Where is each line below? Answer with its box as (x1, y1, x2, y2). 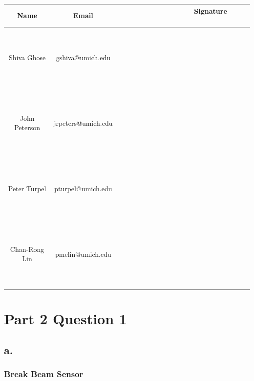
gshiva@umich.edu (56, 52, 110, 62)
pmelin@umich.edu (55, 248, 111, 259)
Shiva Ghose (8, 52, 46, 62)
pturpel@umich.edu (54, 183, 112, 193)
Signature (194, 5, 227, 16)
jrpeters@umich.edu (54, 117, 113, 128)
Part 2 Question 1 (4, 309, 127, 329)
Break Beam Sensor (4, 368, 84, 380)
